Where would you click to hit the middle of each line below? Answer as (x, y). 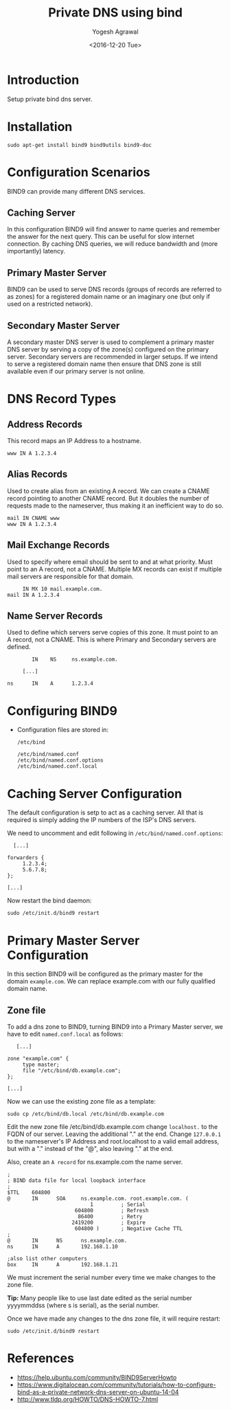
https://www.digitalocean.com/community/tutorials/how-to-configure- (116, 1385)
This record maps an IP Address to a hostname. (74, 441)
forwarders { (26, 858)
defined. (19, 647)
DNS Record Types (62, 399)
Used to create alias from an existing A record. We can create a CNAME (108, 491)
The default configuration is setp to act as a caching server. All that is (105, 812)
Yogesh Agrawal (115, 32)
